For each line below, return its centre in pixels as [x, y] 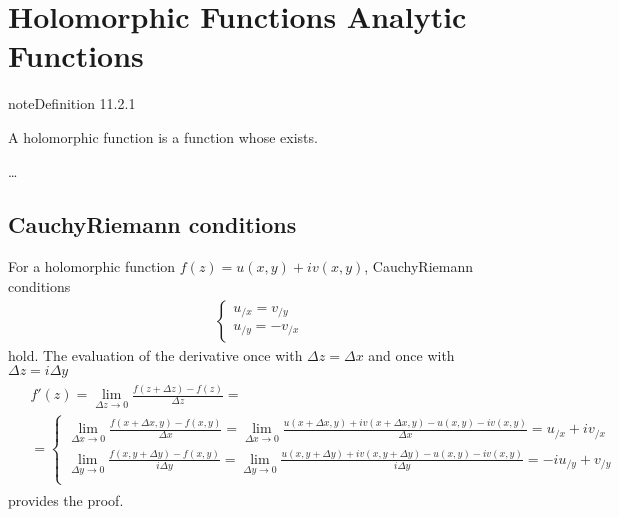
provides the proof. [66, 499]
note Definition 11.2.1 [72, 103]
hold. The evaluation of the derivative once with [155, 354]
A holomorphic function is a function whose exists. [163, 136]
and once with [411, 354]
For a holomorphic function [92, 266]
